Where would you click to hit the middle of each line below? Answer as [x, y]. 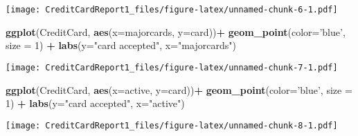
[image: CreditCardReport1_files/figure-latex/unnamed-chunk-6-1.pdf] [172, 10]
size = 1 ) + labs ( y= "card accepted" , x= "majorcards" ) [121, 45]
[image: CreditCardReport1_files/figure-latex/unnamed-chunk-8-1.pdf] [172, 125]
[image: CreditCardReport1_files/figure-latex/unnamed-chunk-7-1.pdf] [172, 67]
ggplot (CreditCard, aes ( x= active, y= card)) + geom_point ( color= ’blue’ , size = [179, 89]
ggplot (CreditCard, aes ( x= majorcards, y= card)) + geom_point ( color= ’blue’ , [176, 31]
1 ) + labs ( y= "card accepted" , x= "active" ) [95, 103]
